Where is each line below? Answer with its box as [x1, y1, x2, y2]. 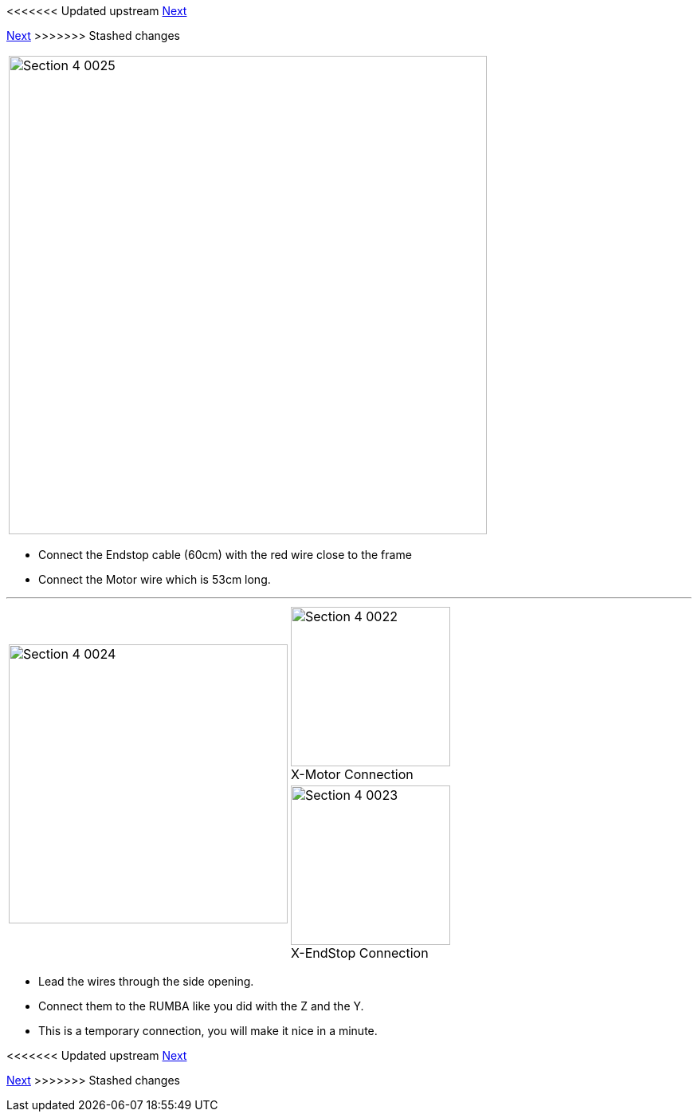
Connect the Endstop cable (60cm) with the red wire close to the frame [38, 548, 412, 561]
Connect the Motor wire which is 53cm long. [38, 573, 271, 586]
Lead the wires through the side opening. [38, 974, 254, 988]
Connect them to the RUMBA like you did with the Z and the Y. [38, 999, 364, 1013]
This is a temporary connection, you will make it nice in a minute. [38, 1024, 378, 1037]
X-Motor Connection [291, 766, 414, 782]
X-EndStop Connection [291, 945, 429, 961]
